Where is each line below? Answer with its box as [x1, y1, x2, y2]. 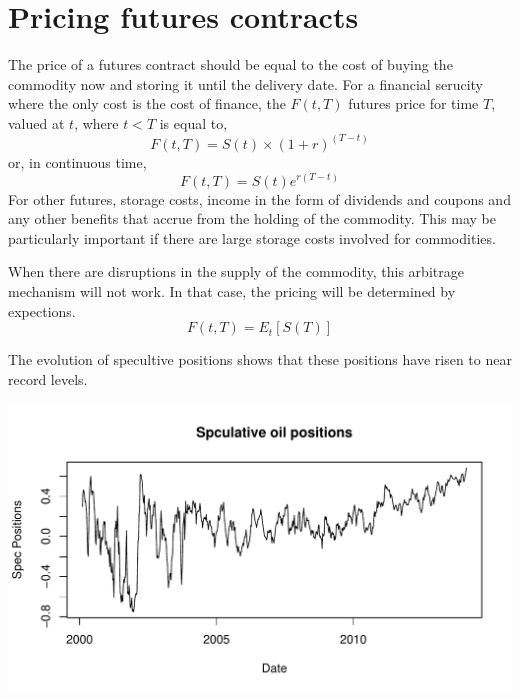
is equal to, [159, 112, 228, 133]
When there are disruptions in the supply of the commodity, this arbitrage [8, 261, 464, 282]
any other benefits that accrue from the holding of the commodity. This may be [8, 208, 496, 229]
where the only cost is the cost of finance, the [8, 93, 286, 114]
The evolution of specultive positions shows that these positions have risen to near [8, 349, 512, 370]
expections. [8, 300, 76, 321]
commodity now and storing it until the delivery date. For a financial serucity [8, 73, 483, 94]
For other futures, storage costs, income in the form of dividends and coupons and [8, 188, 511, 209]
